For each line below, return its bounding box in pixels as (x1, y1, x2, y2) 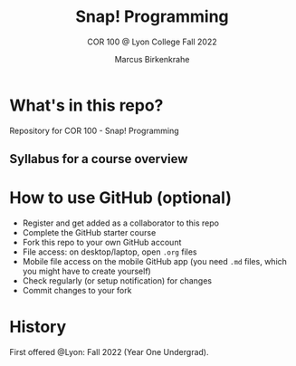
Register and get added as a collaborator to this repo (22, 217, 220, 228)
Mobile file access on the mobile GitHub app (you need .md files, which (22, 256, 288, 267)
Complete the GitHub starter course (22, 227, 157, 238)
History (9, 317, 67, 337)
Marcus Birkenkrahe (114, 53, 190, 64)
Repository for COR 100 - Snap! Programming (9, 125, 179, 136)
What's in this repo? (9, 95, 164, 115)
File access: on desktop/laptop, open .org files (22, 246, 197, 257)
